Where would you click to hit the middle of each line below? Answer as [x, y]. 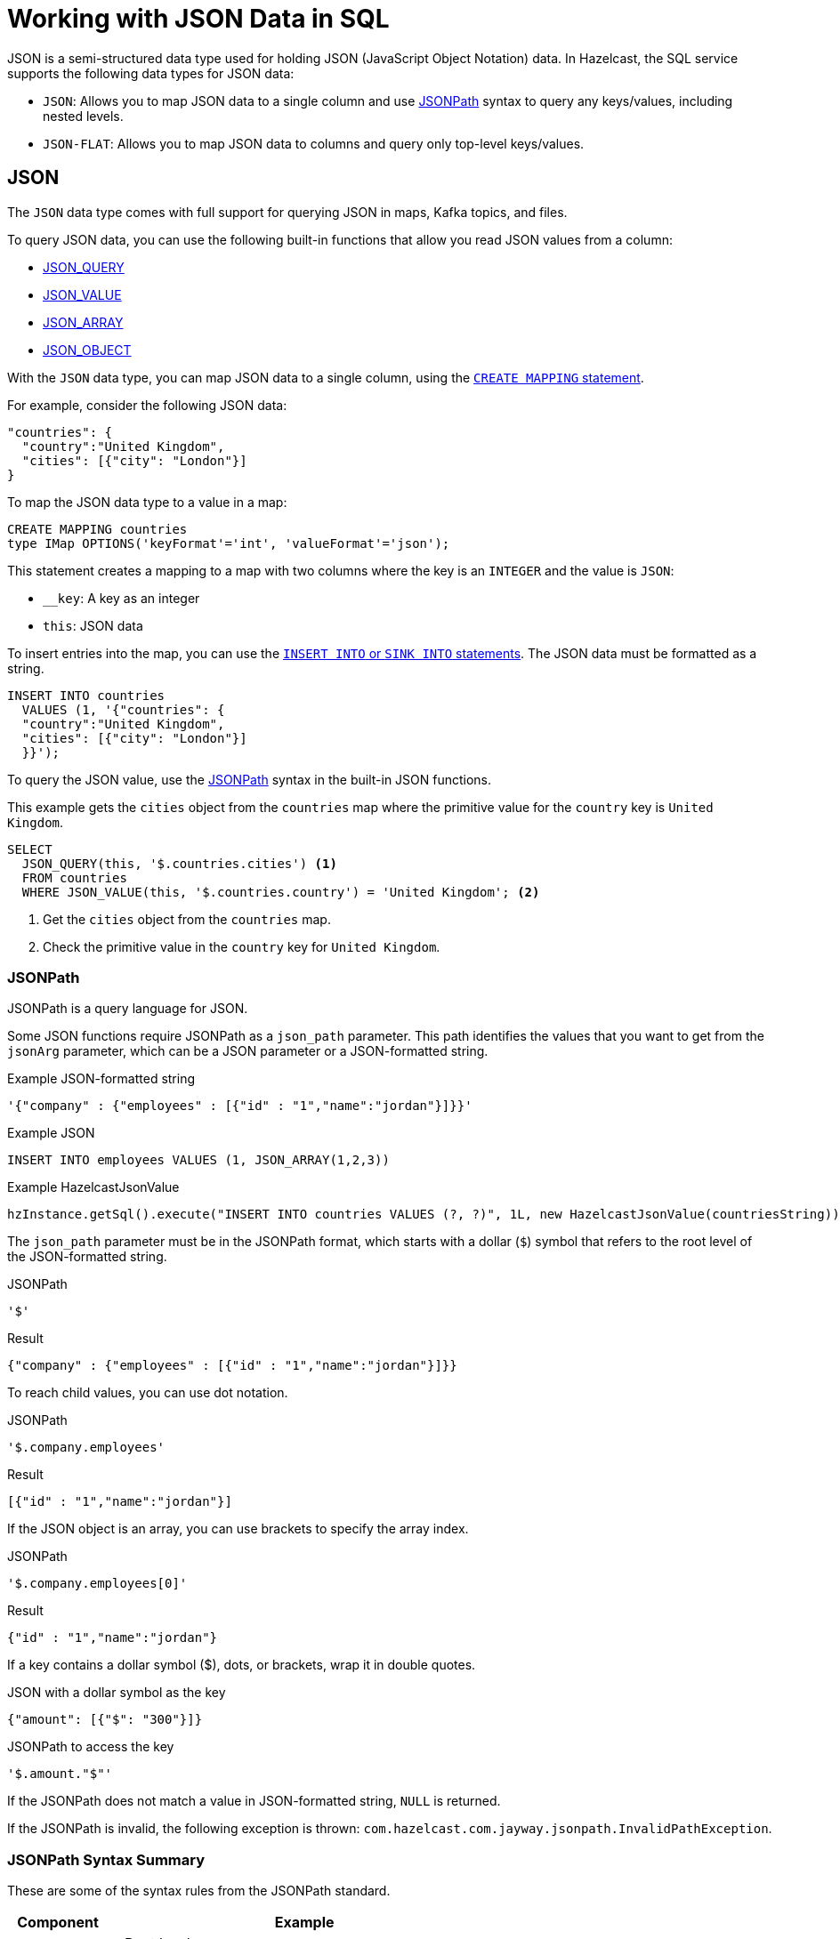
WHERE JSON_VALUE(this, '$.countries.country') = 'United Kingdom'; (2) [281, 892]
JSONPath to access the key [91, 1747]
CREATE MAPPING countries [97, 529]
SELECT [30, 849]
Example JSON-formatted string [101, 1079]
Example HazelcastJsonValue [93, 1187]
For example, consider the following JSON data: [147, 405]
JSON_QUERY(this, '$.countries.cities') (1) [179, 863]
